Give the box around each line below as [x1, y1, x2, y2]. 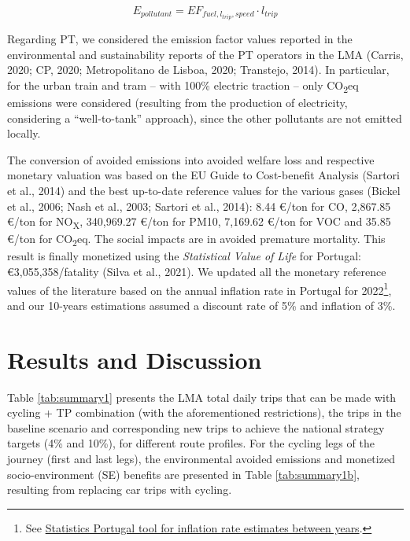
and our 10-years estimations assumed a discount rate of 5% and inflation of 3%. [7, 296, 396, 313]
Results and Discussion [7, 343, 262, 375]
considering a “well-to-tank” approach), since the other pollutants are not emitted [7, 109, 402, 126]
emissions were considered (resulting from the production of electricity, [7, 94, 348, 110]
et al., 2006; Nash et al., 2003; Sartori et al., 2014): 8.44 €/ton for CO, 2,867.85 [7, 197, 391, 214]
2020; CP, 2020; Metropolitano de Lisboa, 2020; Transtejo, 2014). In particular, [7, 61, 390, 78]
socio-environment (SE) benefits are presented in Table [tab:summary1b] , [7, 466, 360, 482]
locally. [7, 125, 41, 142]
